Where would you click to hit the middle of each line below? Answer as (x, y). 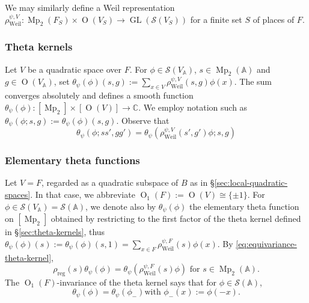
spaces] (18, 194)
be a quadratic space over (74, 69)
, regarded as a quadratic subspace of (110, 182)
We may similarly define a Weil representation (90, 7)
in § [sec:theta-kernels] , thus (55, 232)
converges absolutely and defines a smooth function (99, 95)
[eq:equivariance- (266, 243)
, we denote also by (121, 206)
